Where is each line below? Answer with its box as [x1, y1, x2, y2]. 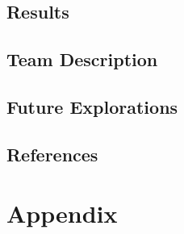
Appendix [6, 197, 118, 230]
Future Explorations [6, 94, 178, 119]
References [6, 141, 98, 166]
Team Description [6, 47, 158, 72]
